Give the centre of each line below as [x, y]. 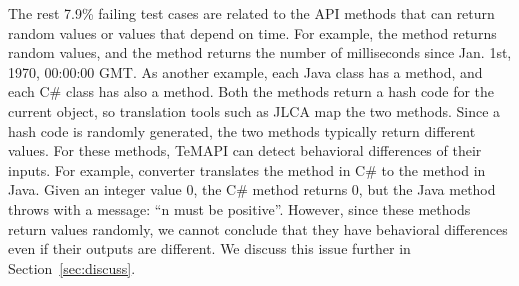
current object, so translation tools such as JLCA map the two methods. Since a [254, 110]
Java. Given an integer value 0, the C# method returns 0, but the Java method [252, 189]
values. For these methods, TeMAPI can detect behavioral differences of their [245, 150]
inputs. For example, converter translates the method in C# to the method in [247, 169]
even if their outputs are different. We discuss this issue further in [209, 248]
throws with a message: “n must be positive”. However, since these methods [239, 208]
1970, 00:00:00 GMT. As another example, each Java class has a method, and [245, 71]
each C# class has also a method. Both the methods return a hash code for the [251, 91]
